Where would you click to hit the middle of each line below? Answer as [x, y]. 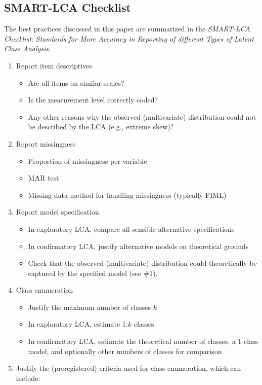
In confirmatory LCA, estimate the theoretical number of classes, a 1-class [143, 341]
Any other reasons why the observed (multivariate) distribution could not [142, 116]
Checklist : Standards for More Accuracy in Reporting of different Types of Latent [129, 38]
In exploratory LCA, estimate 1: [78, 324]
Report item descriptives [54, 65]
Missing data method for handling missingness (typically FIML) [127, 195]
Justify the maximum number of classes [90, 307]
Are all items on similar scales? [76, 82]
